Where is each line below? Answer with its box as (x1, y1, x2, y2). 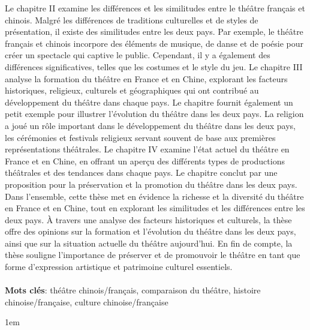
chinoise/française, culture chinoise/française (5, 295, 168, 308)
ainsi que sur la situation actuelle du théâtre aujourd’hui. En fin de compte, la (5, 236, 293, 249)
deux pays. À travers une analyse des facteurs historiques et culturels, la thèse (5, 213, 292, 226)
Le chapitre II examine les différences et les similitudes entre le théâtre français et (5, 2, 305, 14)
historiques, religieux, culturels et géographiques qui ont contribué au (5, 84, 259, 97)
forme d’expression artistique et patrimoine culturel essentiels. (5, 260, 233, 273)
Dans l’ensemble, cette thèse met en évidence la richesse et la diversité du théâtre (5, 190, 304, 202)
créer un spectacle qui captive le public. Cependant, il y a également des (5, 49, 270, 61)
